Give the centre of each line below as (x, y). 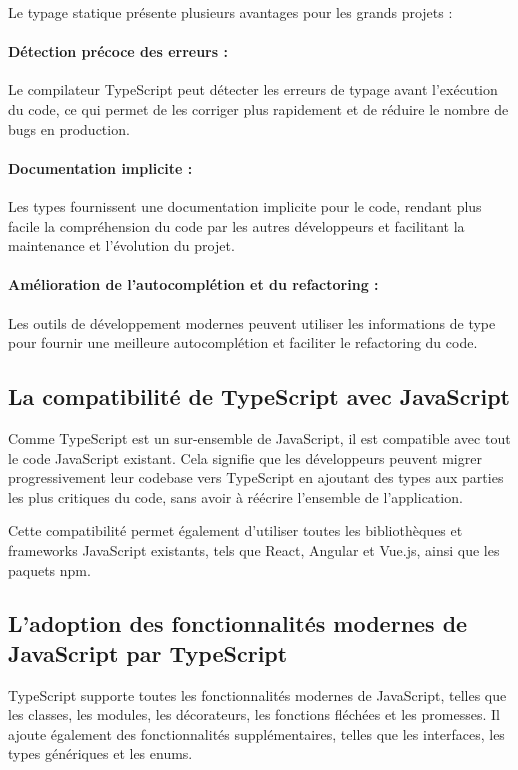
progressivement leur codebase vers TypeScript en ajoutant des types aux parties (256, 477)
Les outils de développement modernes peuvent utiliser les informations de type (252, 322)
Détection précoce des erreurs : (118, 51)
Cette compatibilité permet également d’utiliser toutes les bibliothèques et (235, 530)
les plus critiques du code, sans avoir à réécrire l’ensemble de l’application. (235, 496)
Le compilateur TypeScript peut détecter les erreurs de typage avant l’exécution (253, 89)
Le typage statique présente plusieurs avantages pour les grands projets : (230, 12)
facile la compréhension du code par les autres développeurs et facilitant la (236, 225)
